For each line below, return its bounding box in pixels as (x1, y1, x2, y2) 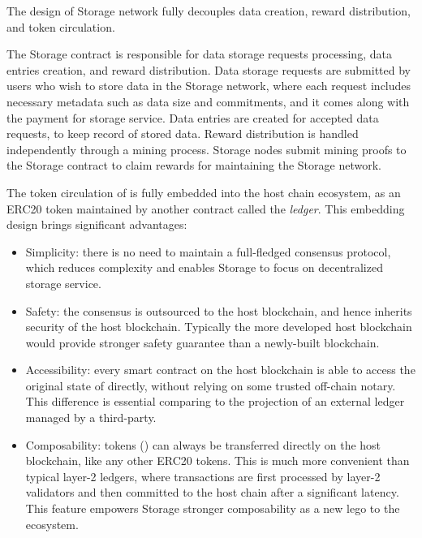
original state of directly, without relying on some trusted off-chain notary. (25, 377, 396, 394)
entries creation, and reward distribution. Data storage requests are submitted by (6, 61, 411, 78)
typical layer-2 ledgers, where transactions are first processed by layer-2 (25, 467, 381, 484)
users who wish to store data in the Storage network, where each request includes (6, 77, 411, 94)
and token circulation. (6, 18, 115, 35)
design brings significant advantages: (6, 216, 187, 233)
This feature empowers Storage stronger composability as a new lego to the (25, 500, 400, 517)
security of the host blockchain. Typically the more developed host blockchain (25, 318, 412, 335)
